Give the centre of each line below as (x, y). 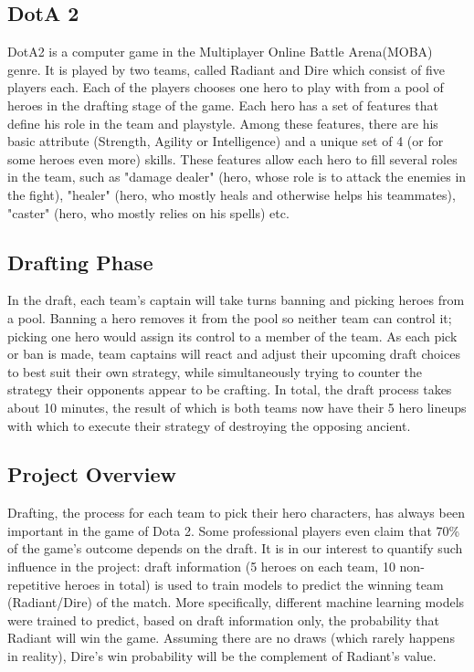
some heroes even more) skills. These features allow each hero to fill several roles (232, 158)
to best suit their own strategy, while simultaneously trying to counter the (215, 371)
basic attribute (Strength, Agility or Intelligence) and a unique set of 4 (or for (226, 141)
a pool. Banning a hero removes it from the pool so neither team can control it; (230, 317)
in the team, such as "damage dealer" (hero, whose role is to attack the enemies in (237, 177)
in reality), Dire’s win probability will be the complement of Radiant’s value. (222, 656)
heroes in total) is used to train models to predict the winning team (254, 584)
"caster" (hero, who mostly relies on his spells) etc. (148, 212)
